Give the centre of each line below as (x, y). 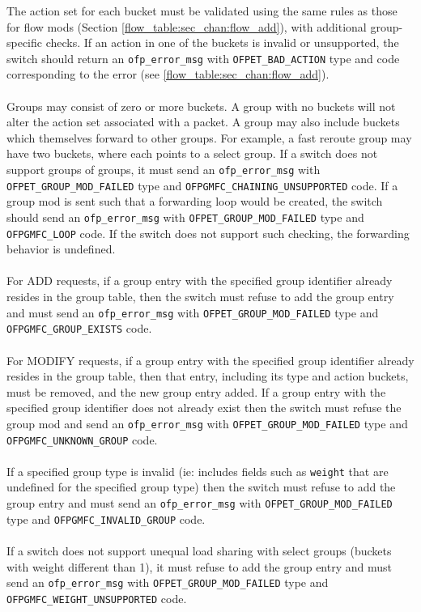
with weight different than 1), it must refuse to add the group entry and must (199, 566)
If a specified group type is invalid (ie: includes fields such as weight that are (198, 471)
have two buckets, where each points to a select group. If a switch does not (192, 153)
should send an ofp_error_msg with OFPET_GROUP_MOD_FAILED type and (185, 217)
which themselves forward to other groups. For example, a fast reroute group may (209, 137)
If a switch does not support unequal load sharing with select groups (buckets (199, 550)
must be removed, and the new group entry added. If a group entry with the (196, 391)
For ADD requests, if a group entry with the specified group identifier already (200, 280)
